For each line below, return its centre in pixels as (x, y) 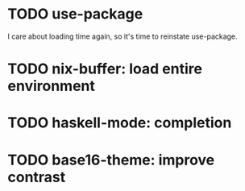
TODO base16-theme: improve (111, 160)
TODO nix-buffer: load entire (105, 69)
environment (52, 86)
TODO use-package (75, 14)
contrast (37, 177)
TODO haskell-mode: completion (120, 123)
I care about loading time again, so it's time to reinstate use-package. (123, 36)
